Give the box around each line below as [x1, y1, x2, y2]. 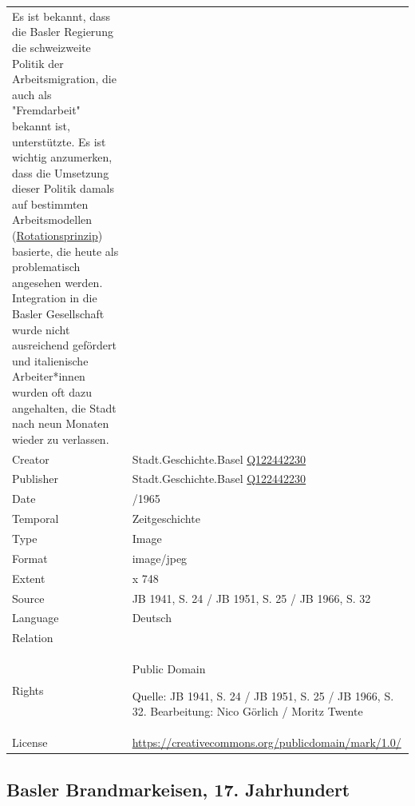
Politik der [12, 54, 64, 71]
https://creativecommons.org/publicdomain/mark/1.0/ [132, 734, 401, 751]
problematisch [12, 258, 81, 275]
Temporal [12, 510, 59, 527]
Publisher [12, 470, 58, 487]
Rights [12, 681, 44, 698]
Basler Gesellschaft [12, 305, 105, 322]
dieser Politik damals [12, 180, 114, 197]
